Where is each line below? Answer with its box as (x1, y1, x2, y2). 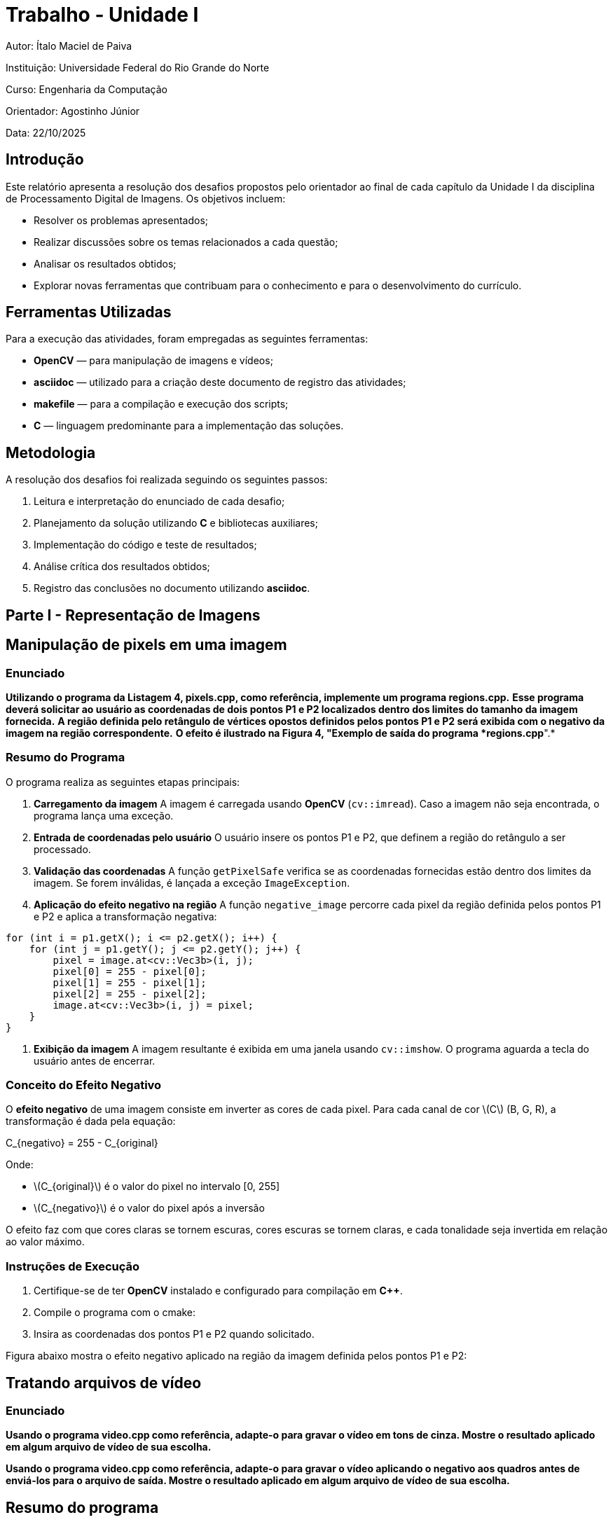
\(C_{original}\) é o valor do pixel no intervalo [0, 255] (34, 1180, 280, 1193)
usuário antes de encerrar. (34, 1054, 156, 1067)
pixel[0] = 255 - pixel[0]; (53, 965, 207, 977)
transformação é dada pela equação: (6, 1115, 176, 1128)
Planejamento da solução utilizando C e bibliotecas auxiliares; (34, 517, 318, 530)
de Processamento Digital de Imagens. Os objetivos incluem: (6, 192, 286, 205)
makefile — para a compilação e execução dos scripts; (34, 398, 289, 410)
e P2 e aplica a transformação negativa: (34, 910, 217, 922)
